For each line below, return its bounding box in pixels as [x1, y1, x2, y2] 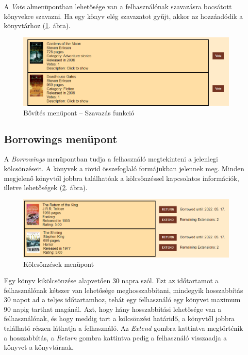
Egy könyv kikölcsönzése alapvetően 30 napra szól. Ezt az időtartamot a [4, 275, 219, 286]
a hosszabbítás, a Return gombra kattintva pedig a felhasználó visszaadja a [4, 332, 227, 342]
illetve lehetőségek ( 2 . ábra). [4, 182, 88, 193]
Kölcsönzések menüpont [23, 259, 94, 269]
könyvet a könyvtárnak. [4, 342, 74, 352]
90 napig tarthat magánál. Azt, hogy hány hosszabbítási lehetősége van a [4, 304, 221, 314]
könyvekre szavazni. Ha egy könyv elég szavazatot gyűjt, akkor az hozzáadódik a [4, 11, 243, 21]
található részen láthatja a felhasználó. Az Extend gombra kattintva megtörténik [4, 323, 243, 333]
